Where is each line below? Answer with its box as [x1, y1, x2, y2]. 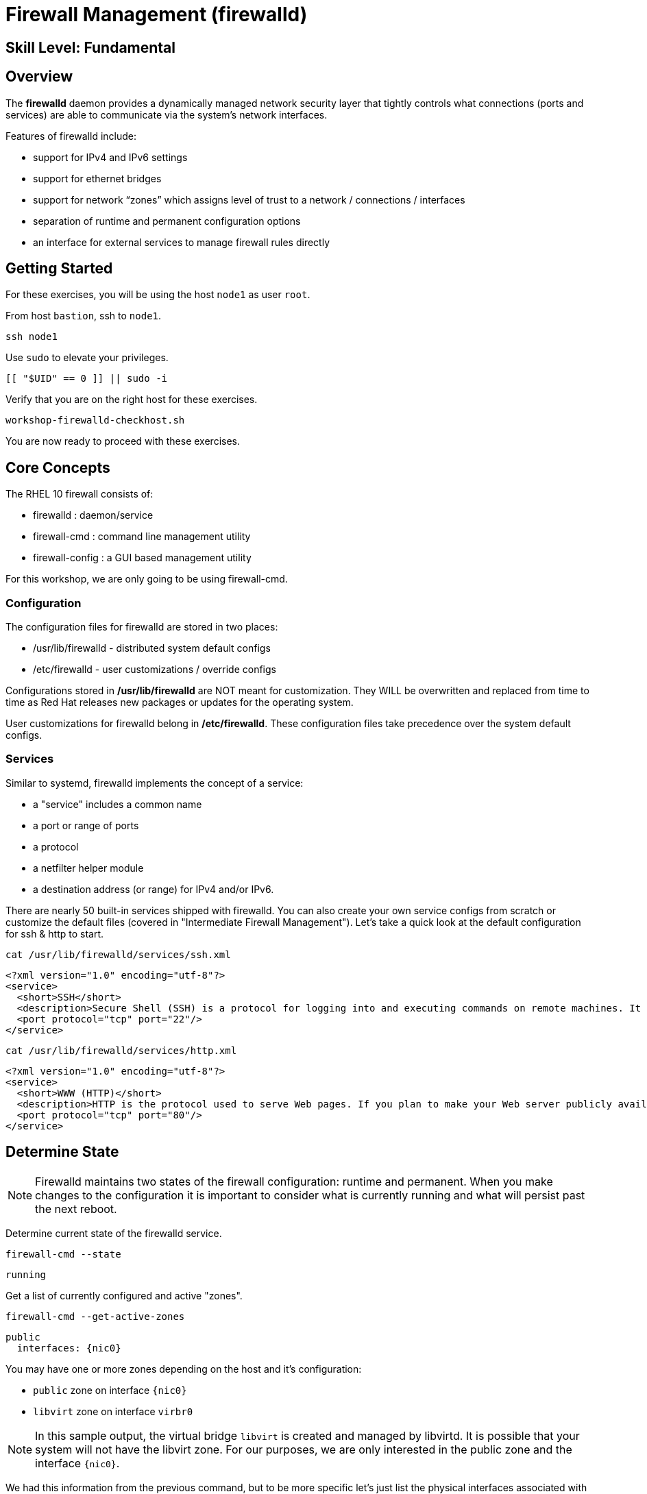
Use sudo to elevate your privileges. [5, 352, 169, 364]
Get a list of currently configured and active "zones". [5, 1289, 243, 1301]
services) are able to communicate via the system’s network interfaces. [5, 108, 328, 121]
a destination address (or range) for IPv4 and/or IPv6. [33, 883, 274, 895]
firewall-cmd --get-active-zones [5, 1310, 185, 1322]
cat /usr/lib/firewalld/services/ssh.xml [5, 948, 231, 960]
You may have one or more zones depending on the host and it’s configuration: [5, 1362, 362, 1375]
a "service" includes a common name [33, 798, 202, 810]
